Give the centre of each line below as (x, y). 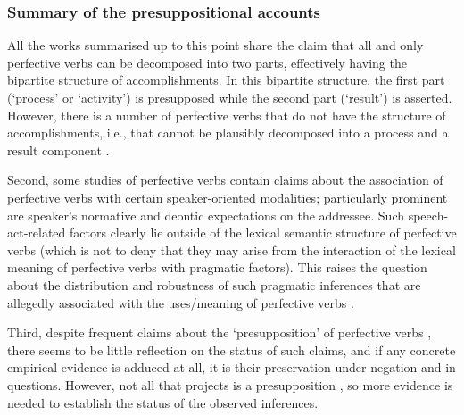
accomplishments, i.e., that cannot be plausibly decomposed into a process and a (228, 133)
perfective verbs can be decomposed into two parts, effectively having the (207, 62)
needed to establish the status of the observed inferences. (163, 402)
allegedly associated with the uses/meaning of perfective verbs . (181, 302)
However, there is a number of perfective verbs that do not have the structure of (227, 115)
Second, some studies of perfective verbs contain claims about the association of (225, 180)
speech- (428, 215)
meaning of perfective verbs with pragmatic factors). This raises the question (217, 267)
